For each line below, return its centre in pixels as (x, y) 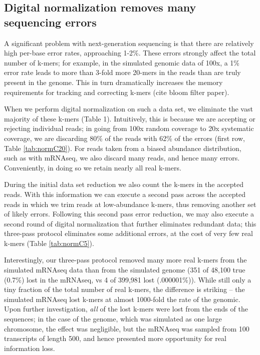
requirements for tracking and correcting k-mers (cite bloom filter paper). (117, 92)
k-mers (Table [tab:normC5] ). (49, 243)
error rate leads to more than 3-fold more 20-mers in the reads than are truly (122, 72)
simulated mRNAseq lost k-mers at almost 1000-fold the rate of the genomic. (122, 299)
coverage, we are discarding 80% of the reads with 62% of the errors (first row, (124, 138)
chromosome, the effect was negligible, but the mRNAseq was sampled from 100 (127, 328)
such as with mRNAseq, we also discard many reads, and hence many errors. (122, 158)
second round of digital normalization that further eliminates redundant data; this (130, 223)
